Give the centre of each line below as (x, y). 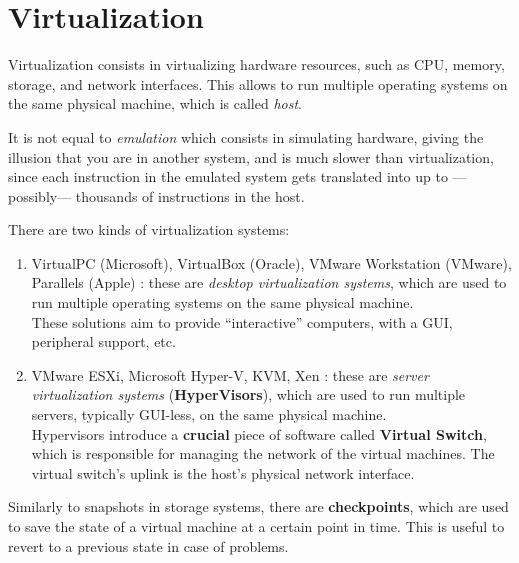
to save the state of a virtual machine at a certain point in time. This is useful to (256, 526)
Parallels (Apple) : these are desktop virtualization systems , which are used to (269, 282)
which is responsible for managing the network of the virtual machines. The (263, 453)
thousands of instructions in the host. (190, 195)
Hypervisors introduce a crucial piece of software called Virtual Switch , (259, 433)
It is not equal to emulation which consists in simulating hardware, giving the (246, 136)
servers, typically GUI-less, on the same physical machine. (209, 414)
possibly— (40, 195)
